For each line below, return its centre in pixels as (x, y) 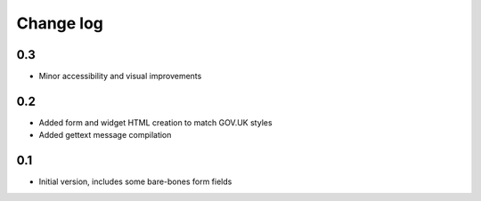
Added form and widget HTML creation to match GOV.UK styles (155, 122)
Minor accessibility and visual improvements (120, 76)
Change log (60, 23)
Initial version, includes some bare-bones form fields (135, 181)
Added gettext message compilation (105, 135)
